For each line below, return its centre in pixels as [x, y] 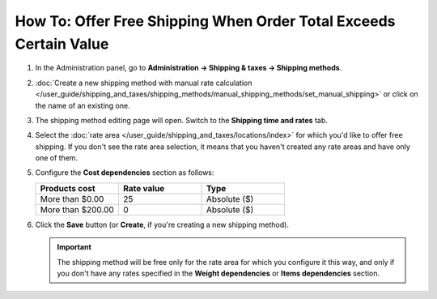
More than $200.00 [77, 209]
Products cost [68, 188]
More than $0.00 [72, 199]
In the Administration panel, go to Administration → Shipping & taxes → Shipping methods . [189, 68]
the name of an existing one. [83, 105]
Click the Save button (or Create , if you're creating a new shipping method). [162, 224]
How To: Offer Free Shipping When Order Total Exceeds [205, 21]
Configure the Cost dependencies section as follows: [125, 173]
